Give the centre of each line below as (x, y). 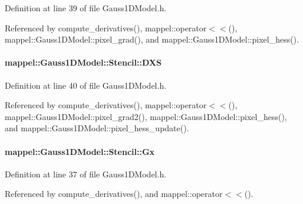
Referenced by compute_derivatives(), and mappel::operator (114, 194)
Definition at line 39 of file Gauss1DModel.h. (86, 8)
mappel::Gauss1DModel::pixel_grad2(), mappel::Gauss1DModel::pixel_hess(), (146, 116)
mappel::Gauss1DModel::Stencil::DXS (83, 62)
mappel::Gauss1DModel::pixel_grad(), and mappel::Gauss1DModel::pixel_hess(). (152, 39)
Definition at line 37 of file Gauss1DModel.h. (86, 174)
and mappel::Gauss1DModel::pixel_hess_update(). (97, 128)
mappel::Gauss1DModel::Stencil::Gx (80, 151)
